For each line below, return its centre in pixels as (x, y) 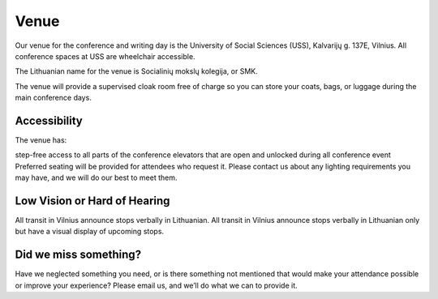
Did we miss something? (78, 255)
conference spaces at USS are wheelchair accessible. (105, 56)
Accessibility (49, 120)
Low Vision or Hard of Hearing (92, 201)
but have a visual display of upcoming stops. (90, 232)
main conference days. (54, 98)
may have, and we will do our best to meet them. (96, 177)
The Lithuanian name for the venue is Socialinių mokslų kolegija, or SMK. (137, 71)
